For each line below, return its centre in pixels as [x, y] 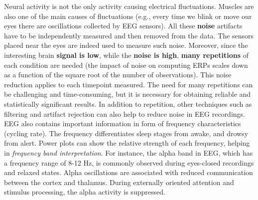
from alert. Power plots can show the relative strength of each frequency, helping [127, 143]
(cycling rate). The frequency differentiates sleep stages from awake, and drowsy [126, 133]
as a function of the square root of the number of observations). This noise [118, 75]
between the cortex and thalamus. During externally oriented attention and [119, 182]
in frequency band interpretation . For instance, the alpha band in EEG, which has [129, 152]
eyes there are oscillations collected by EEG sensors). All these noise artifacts [123, 26]
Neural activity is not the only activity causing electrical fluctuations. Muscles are [129, 6]
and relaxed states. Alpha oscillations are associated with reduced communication [129, 172]
